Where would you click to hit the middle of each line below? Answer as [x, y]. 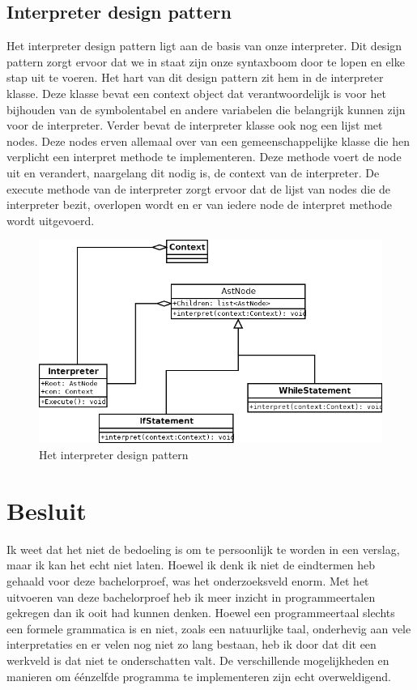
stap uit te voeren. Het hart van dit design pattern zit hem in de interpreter [195, 77]
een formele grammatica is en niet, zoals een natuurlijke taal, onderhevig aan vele [209, 628]
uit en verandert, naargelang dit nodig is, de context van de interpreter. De [193, 172]
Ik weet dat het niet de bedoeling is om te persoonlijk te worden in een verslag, [203, 549]
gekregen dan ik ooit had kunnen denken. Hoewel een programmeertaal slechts [201, 613]
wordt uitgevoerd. [51, 220]
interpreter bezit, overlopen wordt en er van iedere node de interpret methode [199, 204]
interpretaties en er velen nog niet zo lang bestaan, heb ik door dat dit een [191, 644]
